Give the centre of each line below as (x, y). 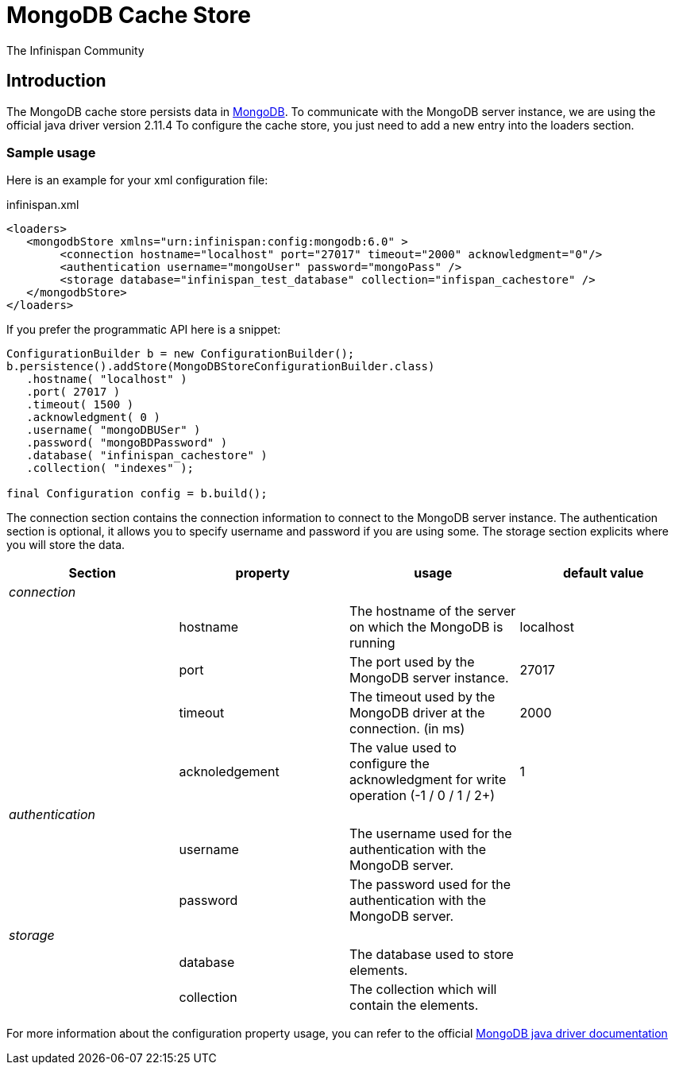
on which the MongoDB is (426, 627)
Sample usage (51, 152)
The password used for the (430, 885)
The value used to (403, 748)
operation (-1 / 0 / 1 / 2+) (422, 796)
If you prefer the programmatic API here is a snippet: (144, 330)
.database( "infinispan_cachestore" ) (147, 456)
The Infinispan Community (75, 50)
